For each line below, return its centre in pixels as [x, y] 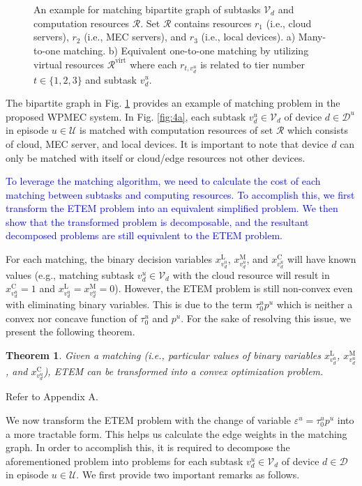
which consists [318, 130]
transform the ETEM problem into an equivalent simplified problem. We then [172, 208]
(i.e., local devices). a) [248, 37]
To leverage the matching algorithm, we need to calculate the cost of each [163, 181]
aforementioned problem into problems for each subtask [125, 461]
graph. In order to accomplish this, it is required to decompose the [148, 447]
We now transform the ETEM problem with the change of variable [148, 419]
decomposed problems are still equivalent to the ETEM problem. [144, 235]
